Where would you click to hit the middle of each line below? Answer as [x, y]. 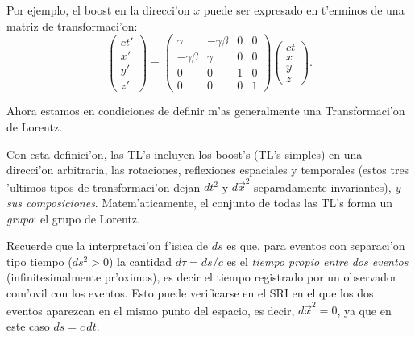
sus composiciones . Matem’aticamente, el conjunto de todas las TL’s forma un [199, 203]
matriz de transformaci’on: [72, 25]
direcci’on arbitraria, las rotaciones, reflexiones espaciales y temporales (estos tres [208, 170]
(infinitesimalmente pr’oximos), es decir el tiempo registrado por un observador [202, 277]
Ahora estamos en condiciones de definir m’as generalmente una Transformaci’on [206, 111]
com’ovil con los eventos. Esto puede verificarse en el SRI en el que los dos [190, 293]
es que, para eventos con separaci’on [316, 245]
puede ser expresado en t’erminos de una [304, 10]
